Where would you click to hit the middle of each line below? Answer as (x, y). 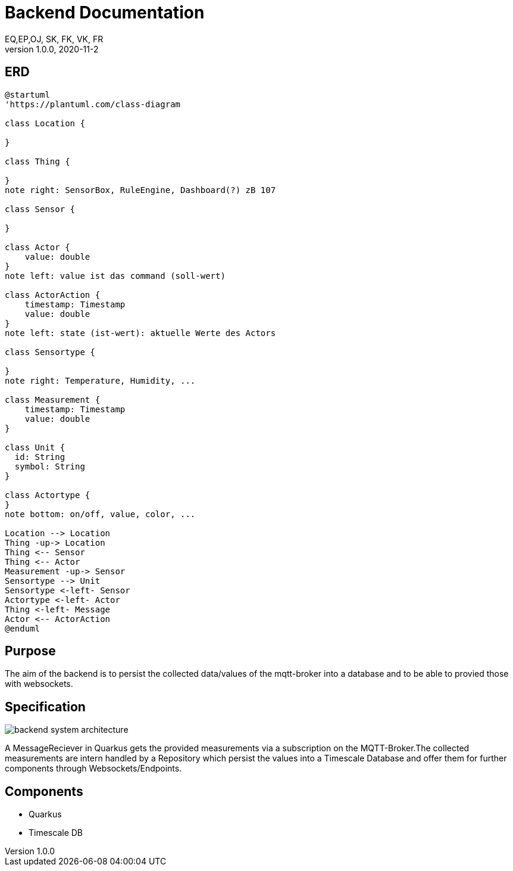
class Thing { (37, 161)
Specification (45, 707)
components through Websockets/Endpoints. (93, 769)
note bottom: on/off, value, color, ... (100, 514)
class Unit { (35, 447)
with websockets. (39, 684)
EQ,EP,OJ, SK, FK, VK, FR (54, 39)
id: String (40, 457)
